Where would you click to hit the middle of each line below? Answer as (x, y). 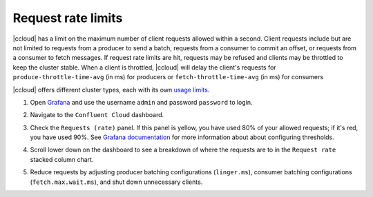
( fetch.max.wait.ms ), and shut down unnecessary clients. (116, 182)
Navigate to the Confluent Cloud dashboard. (97, 115)
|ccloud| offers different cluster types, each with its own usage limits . (111, 90)
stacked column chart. (62, 159)
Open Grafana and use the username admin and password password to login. (141, 102)
